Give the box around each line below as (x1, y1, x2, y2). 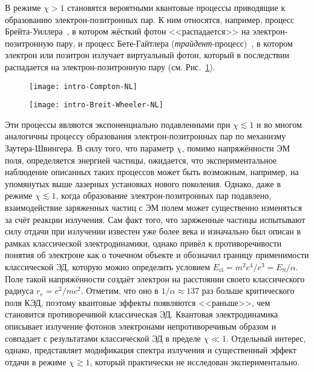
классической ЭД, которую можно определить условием (5, 261, 211, 273)
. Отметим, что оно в (80, 284, 159, 297)
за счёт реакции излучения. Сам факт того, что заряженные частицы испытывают (5, 213, 306, 225)
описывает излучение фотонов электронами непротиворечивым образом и (5, 319, 276, 332)
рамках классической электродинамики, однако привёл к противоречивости (5, 236, 282, 249)
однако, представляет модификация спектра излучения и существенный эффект (5, 344, 296, 356)
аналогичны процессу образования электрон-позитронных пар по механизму (5, 130, 286, 142)
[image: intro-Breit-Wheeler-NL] (29, 101, 163, 110)
